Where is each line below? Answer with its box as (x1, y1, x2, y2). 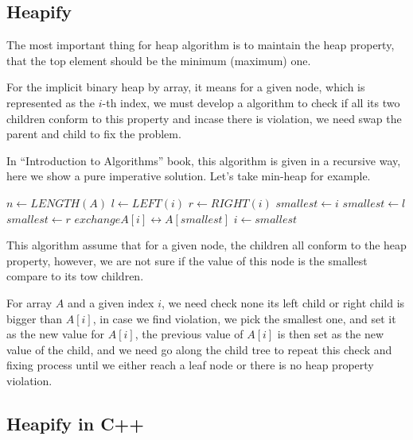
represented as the (6, 94, 95, 110)
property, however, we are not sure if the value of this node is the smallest (6, 252, 368, 268)
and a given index (67, 294, 154, 311)
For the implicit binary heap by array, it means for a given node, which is (6, 79, 365, 95)
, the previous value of (134, 326, 244, 342)
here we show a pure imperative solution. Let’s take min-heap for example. (6, 168, 371, 184)
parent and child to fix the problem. (6, 125, 181, 142)
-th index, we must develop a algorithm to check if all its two (102, 94, 400, 110)
